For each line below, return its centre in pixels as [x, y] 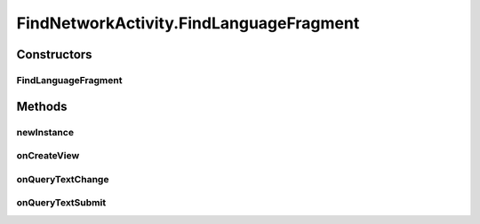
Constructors [54, 54]
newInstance [45, 132]
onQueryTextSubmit [61, 203]
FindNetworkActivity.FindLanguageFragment [188, 23]
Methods [42, 106]
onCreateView [48, 156]
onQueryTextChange [63, 179]
